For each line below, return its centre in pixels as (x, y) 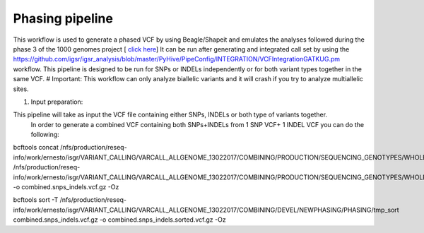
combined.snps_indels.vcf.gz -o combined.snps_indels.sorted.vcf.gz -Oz (119, 220)
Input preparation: (57, 102)
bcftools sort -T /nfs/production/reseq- (70, 200)
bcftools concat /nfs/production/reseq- (70, 148)
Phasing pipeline (63, 18)
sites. (21, 89)
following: (45, 135)
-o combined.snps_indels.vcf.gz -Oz (66, 187)
